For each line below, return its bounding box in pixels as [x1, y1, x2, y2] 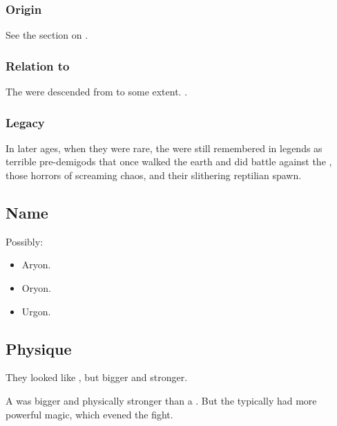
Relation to [6, 57, 70, 74]
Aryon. [21, 257, 51, 272]
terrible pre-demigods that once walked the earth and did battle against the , [6, 154, 332, 169]
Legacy [6, 113, 45, 131]
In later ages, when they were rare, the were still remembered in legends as [6, 140, 322, 155]
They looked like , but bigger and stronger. [6, 370, 188, 385]
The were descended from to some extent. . [6, 84, 188, 99]
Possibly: [6, 234, 44, 248]
